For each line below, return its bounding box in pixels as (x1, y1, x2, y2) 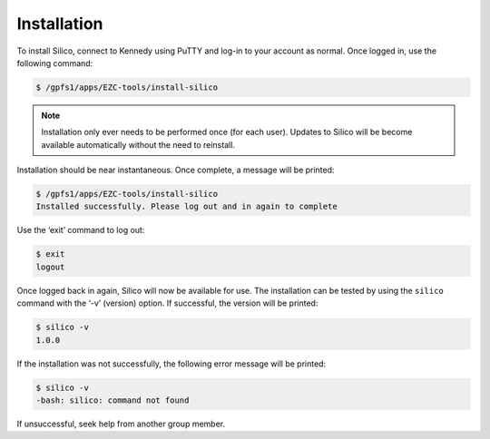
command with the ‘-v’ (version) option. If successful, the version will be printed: (16, 298, 318, 308)
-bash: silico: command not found (35, 395, 190, 405)
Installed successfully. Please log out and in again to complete (35, 201, 338, 212)
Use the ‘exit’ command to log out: (16, 225, 145, 236)
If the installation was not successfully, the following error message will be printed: (16, 358, 327, 369)
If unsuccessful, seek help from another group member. (16, 418, 226, 429)
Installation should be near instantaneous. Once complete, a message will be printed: (16, 164, 335, 176)
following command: (16, 57, 93, 68)
